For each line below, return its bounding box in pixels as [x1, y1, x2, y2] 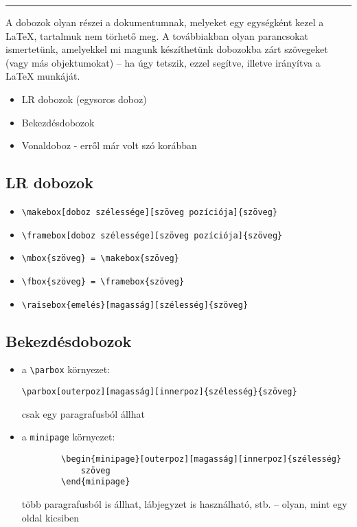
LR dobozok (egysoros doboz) [21, 91, 147, 106]
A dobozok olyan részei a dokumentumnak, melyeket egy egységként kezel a [5, 15, 324, 29]
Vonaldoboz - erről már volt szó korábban [21, 138, 197, 153]
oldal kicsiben [21, 510, 80, 524]
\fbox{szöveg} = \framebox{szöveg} [21, 276, 185, 287]
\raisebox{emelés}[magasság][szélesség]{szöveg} [21, 300, 249, 310]
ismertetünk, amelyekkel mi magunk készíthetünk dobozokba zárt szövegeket [5, 42, 328, 56]
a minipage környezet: [21, 429, 115, 444]
